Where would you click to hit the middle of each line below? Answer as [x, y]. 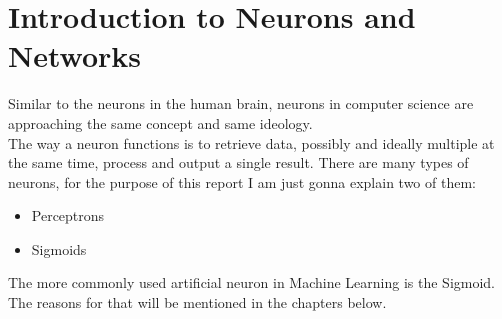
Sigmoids [59, 248]
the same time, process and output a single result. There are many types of [238, 162]
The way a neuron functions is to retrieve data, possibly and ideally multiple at [251, 142]
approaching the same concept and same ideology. [160, 122]
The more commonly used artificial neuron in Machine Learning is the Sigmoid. [252, 282]
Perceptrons [68, 215]
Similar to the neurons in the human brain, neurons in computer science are [241, 103]
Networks [75, 55]
